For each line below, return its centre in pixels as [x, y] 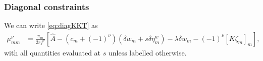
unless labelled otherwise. [147, 52]
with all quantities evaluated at [52, 52]
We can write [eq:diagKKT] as [51, 25]
